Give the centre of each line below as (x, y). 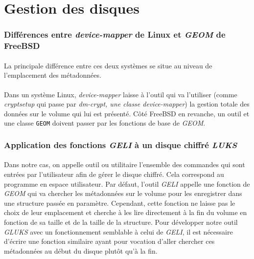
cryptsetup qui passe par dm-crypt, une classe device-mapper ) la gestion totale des (127, 104)
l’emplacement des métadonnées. (53, 75)
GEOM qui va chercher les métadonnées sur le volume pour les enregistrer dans (123, 193)
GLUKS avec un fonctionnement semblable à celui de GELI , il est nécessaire (118, 231)
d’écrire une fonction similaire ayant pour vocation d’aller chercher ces (109, 241)
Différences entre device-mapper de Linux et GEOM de (115, 34)
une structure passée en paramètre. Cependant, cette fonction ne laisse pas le (120, 203)
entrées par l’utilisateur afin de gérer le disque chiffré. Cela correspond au (114, 174)
